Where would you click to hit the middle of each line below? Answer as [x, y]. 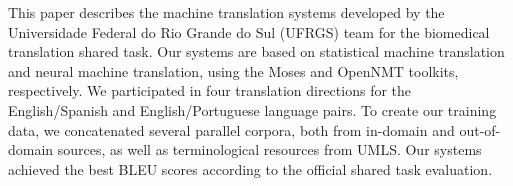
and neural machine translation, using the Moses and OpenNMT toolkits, [233, 70]
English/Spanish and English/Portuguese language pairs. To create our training [252, 109]
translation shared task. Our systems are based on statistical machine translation [256, 51]
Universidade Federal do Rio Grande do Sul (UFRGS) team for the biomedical [249, 31]
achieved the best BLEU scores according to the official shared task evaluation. [250, 168]
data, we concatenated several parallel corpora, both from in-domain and [231, 129]
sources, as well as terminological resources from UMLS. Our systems [269, 149]
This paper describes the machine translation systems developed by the [226, 12]
